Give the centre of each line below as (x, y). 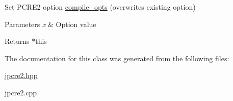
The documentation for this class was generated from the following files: (117, 58)
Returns (17, 41)
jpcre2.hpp (21, 75)
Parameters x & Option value (50, 24)
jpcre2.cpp (21, 92)
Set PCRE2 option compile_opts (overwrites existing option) (100, 7)
